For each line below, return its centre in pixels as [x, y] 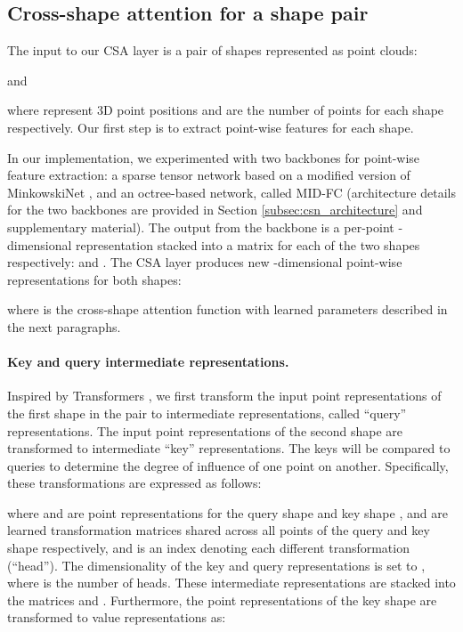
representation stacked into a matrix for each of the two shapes [248, 244]
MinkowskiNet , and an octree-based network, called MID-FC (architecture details [231, 192]
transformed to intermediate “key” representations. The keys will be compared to [229, 448]
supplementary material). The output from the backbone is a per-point [201, 227]
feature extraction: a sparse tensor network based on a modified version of [209, 175]
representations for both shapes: [94, 279]
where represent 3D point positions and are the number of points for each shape [226, 110]
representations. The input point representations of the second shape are [205, 430]
